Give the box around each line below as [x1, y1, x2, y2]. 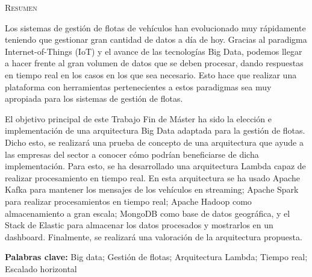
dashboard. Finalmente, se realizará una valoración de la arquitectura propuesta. [5, 230, 302, 243]
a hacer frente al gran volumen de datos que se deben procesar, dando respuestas [5, 57, 304, 69]
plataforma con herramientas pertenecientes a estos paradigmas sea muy [5, 80, 272, 93]
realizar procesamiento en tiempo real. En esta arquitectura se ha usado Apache [5, 171, 300, 184]
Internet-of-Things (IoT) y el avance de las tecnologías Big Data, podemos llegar [5, 45, 302, 57]
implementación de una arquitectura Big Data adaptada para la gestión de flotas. [5, 124, 305, 137]
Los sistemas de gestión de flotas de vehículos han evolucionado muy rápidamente [5, 21, 306, 34]
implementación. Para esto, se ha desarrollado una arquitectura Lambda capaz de [5, 160, 306, 172]
